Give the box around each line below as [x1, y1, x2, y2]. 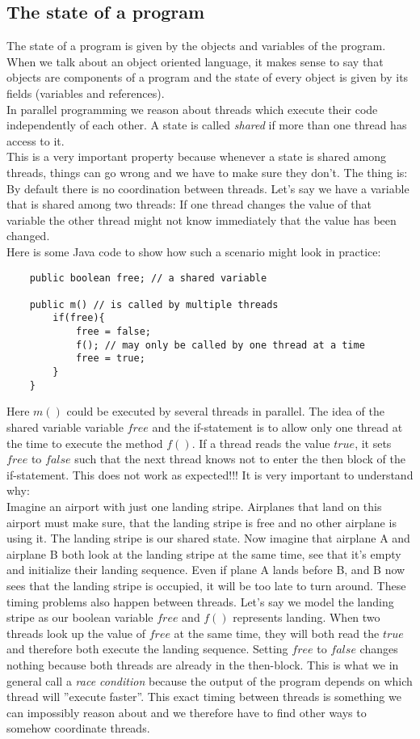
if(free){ [52, 312, 105, 324]
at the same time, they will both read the [174, 624, 380, 641]
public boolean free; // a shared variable [29, 272, 267, 284]
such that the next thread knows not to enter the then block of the [74, 450, 406, 467]
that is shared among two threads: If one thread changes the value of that [6, 196, 372, 213]
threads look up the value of [6, 624, 146, 641]
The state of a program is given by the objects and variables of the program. [6, 37, 386, 54]
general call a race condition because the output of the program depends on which [6, 672, 413, 689]
